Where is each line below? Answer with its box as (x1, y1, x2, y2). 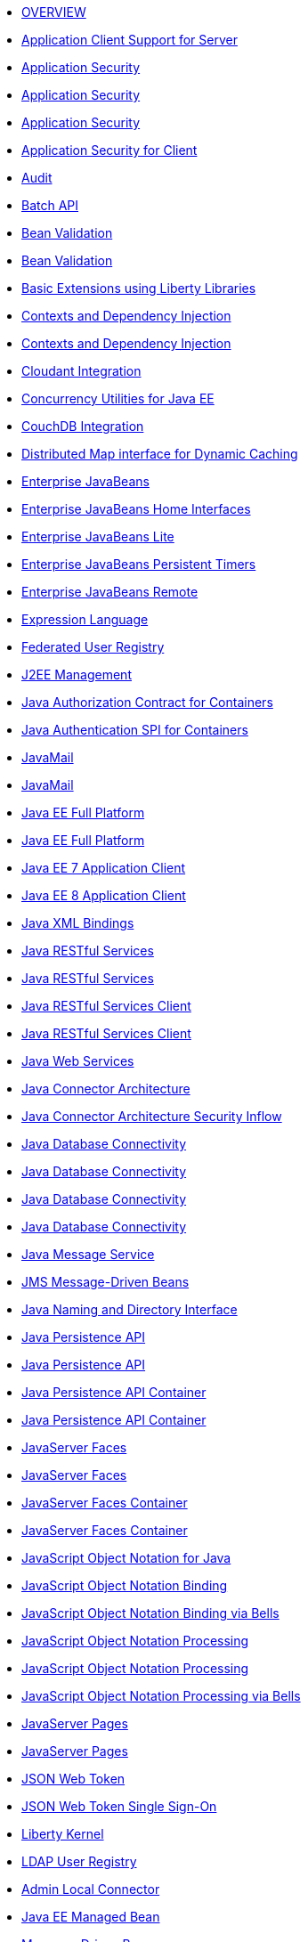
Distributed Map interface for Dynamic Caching (21, 446, 298, 461)
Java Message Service (21, 1247, 155, 1262)
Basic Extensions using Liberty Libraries (21, 280, 256, 296)
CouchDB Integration (21, 418, 144, 434)
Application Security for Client (21, 142, 198, 158)
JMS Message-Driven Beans (21, 1274, 190, 1289)
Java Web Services (21, 1053, 134, 1069)
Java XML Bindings (21, 915, 134, 930)
